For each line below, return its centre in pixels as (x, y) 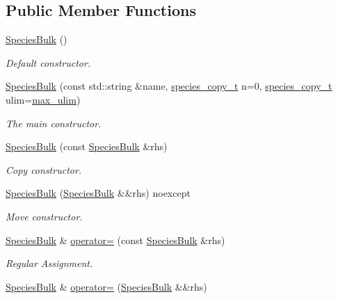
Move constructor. (44, 216)
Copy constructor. (44, 169)
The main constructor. (54, 123)
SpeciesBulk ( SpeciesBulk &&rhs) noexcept (98, 193)
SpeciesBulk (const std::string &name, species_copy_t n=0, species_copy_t (169, 86)
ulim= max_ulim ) (43, 99)
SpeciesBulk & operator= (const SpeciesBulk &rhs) (115, 240)
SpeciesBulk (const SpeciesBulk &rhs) (87, 146)
